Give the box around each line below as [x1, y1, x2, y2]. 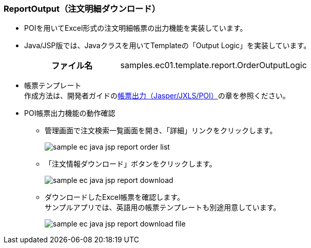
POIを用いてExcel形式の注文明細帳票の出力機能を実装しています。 [24, 24, 247, 33]
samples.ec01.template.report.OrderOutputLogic [120, 60, 307, 71]
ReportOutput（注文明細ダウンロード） [4, 4, 161, 14]
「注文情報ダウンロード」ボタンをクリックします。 [45, 159, 217, 169]
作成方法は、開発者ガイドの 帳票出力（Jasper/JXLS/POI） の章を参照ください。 [24, 91, 290, 100]
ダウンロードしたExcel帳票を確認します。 [45, 193, 184, 202]
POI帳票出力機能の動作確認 [24, 109, 115, 118]
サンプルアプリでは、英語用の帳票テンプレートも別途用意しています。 [45, 203, 281, 212]
